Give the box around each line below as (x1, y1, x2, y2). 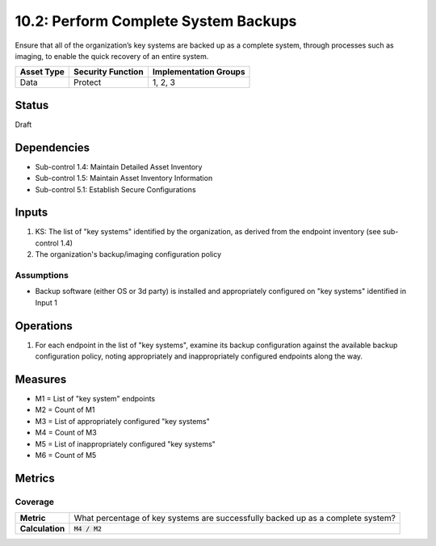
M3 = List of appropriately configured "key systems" (35, 416, 210, 426)
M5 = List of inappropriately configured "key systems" (35, 439, 216, 448)
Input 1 (35, 297, 58, 307)
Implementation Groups (152, 66, 245, 78)
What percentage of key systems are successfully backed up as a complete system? (73, 513, 396, 524)
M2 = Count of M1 (35, 405, 95, 415)
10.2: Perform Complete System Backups (15, 12, 297, 30)
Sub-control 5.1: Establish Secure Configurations (35, 184, 197, 194)
